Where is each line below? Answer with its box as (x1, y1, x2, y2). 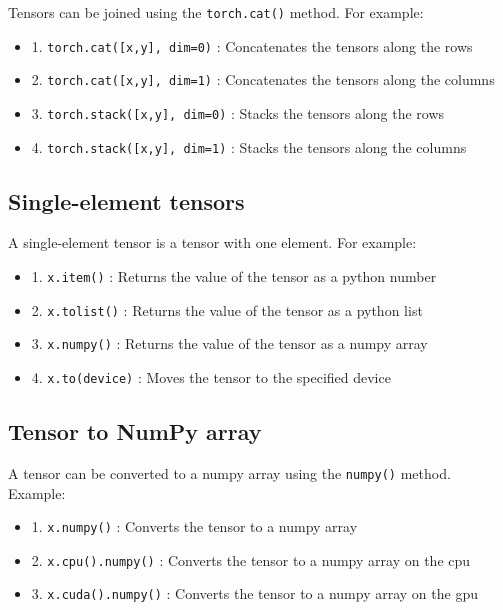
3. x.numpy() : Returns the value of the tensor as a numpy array (31, 333, 428, 354)
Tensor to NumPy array (8, 416, 262, 447)
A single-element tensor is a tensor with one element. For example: (8, 232, 417, 253)
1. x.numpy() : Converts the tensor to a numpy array (31, 516, 358, 537)
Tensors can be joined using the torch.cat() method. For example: (8, 2, 424, 22)
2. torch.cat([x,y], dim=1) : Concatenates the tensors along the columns (31, 69, 495, 90)
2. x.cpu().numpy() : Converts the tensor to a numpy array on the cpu (31, 549, 471, 570)
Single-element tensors (8, 185, 245, 216)
